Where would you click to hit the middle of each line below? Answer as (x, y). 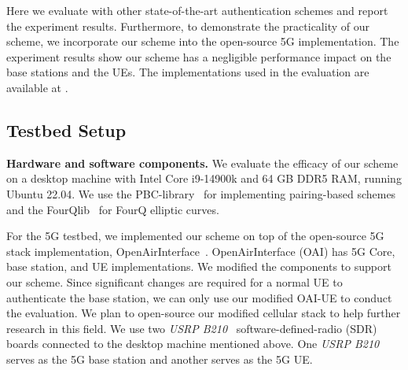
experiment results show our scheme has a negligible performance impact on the (199, 56)
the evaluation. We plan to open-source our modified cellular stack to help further (204, 313)
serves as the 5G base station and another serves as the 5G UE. (160, 359)
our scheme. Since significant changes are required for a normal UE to (175, 281)
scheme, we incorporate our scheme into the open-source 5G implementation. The (203, 41)
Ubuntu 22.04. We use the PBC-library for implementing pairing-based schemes (201, 193)
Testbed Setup (66, 129)
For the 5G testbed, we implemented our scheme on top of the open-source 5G (195, 236)
